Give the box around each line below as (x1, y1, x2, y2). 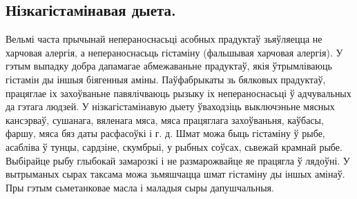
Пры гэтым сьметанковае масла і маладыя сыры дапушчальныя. (6, 180, 274, 194)
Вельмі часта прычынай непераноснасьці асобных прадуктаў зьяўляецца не (6, 32, 322, 46)
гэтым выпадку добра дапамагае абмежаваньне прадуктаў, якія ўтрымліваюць (6, 59, 332, 73)
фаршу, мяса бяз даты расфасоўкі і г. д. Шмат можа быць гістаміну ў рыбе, (6, 126, 325, 140)
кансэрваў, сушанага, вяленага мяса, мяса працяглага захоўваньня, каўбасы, (6, 112, 324, 127)
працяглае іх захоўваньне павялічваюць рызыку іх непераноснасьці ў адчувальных (6, 85, 351, 100)
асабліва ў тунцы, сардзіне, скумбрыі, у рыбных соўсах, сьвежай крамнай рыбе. (6, 139, 342, 154)
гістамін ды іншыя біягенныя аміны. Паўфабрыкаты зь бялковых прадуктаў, (6, 72, 326, 86)
